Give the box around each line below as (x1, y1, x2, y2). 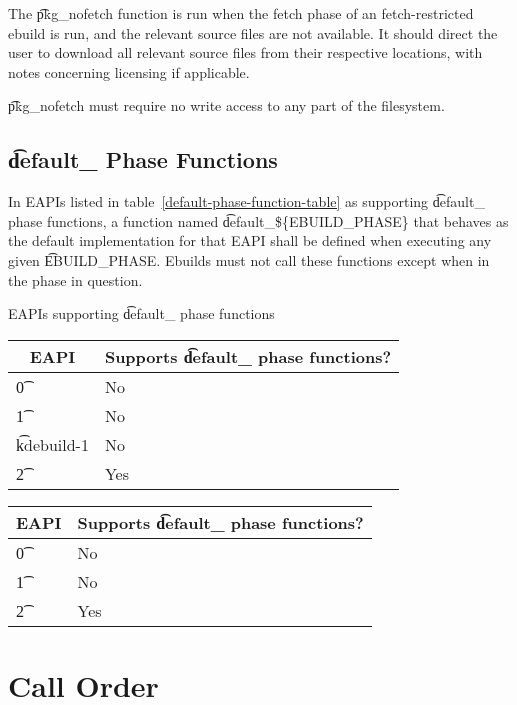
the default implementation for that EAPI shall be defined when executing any (8, 230, 492, 251)
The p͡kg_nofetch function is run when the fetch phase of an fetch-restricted (8, 3, 474, 23)
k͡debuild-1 (16, 432, 89, 456)
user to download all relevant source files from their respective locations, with (8, 42, 483, 63)
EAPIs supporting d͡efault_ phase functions (8, 303, 275, 324)
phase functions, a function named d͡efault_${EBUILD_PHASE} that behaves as (8, 210, 509, 231)
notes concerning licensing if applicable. (8, 61, 250, 82)
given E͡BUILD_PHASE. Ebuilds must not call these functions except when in (8, 249, 490, 270)
